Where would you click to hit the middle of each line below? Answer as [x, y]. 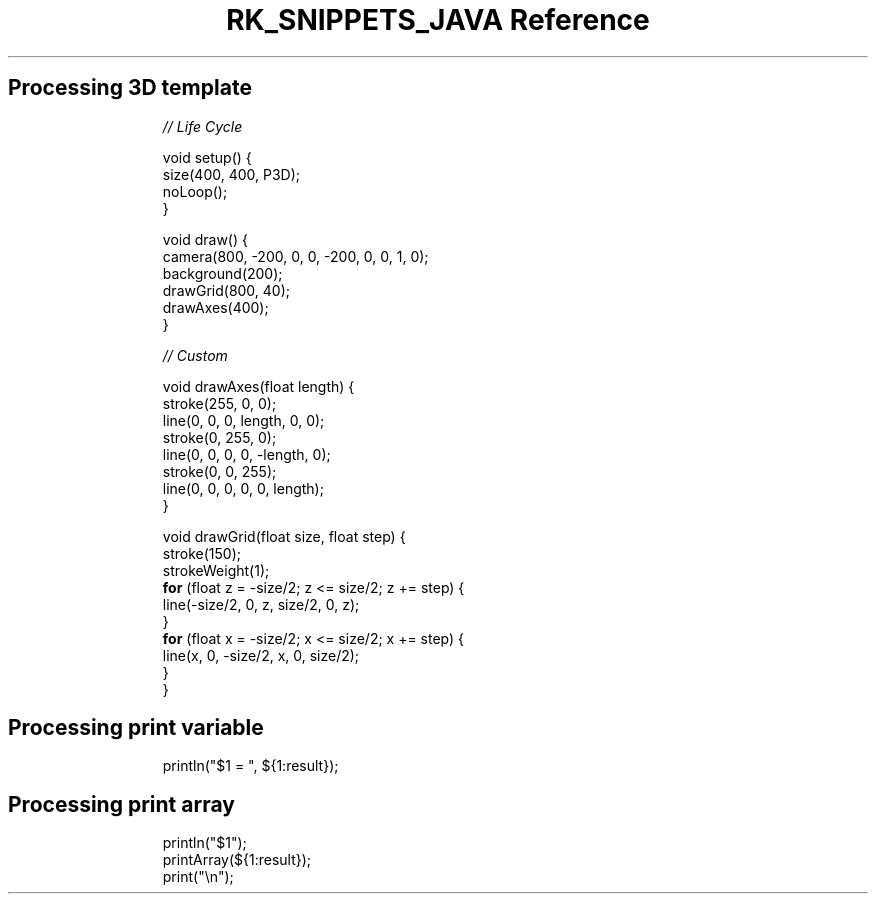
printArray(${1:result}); [237, 860]
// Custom [195, 355]
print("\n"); [198, 877]
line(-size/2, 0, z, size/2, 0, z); [261, 604]
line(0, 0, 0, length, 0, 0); [243, 420]
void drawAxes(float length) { [258, 386]
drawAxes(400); [215, 307]
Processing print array [121, 804]
